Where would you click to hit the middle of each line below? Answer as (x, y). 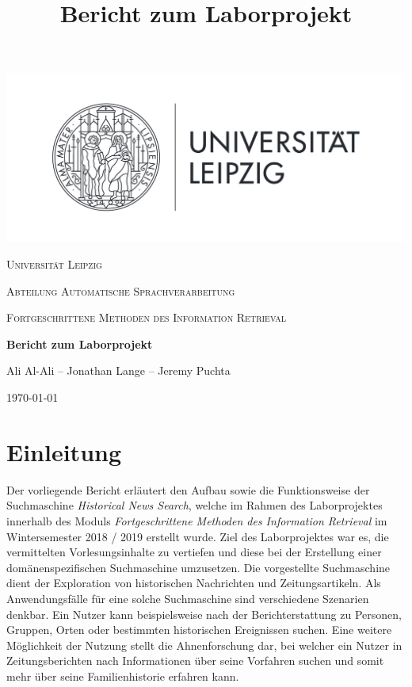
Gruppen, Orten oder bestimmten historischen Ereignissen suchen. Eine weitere (199, 630)
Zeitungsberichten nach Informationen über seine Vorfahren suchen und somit (195, 660)
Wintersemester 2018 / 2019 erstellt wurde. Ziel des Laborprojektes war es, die (198, 536)
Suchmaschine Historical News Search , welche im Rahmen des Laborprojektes (195, 505)
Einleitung (64, 451)
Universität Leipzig (54, 264)
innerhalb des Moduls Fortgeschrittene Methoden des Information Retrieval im (197, 520)
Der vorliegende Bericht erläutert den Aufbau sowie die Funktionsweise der (188, 489)
